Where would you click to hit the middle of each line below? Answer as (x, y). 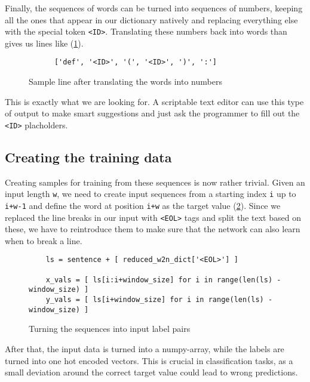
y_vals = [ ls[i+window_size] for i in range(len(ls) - (159, 300)
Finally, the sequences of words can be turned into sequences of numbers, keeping (154, 8)
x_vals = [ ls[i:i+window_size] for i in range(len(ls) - (163, 280)
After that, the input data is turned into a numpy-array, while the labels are (145, 349)
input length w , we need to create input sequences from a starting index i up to (151, 194)
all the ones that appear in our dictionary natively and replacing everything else (151, 19)
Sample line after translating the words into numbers (125, 81)
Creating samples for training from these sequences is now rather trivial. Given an (155, 182)
